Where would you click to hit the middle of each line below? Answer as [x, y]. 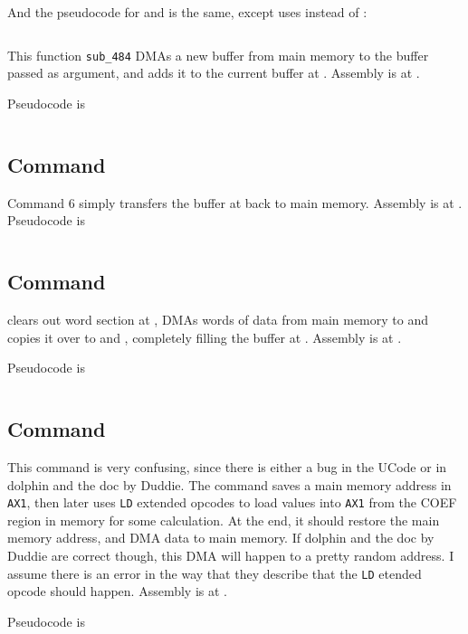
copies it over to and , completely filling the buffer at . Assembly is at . [205, 337]
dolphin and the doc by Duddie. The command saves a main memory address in [229, 484]
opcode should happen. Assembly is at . [117, 591]
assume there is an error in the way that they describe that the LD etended [215, 573]
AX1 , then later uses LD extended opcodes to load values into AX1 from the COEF [232, 502]
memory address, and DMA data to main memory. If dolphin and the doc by [221, 538]
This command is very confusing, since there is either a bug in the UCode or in [227, 467]
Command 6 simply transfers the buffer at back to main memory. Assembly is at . [235, 202]
